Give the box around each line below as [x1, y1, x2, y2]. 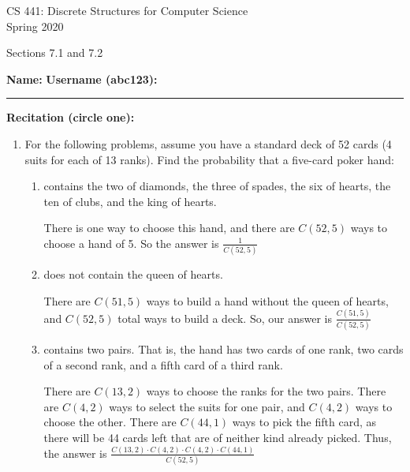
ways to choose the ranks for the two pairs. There [146, 383, 386, 399]
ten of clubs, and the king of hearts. [43, 193, 217, 209]
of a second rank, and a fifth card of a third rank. [43, 356, 283, 373]
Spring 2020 [6, 17, 64, 34]
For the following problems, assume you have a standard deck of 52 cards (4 [24, 135, 392, 152]
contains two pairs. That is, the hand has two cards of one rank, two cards [43, 341, 404, 358]
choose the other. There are [43, 414, 177, 430]
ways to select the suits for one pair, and [109, 398, 305, 414]
